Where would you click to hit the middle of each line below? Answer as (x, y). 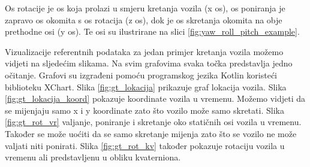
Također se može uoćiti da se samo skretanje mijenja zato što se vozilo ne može (151, 133)
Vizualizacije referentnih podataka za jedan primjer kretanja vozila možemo (144, 51)
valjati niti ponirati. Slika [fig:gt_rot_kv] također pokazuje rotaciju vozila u (145, 145)
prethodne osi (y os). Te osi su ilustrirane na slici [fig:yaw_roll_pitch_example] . (152, 31)
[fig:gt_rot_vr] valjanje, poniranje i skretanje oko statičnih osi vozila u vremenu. (153, 122)
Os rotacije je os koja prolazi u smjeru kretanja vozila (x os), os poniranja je (145, 8)
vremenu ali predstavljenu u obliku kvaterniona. (93, 157)
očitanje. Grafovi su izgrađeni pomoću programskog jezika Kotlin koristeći (141, 75)
